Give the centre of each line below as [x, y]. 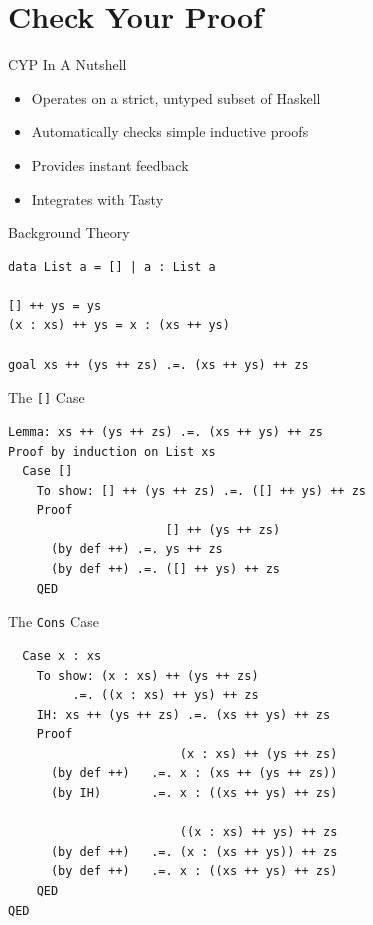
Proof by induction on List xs [112, 451]
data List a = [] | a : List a [112, 266]
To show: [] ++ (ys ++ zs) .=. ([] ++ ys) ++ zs [201, 490]
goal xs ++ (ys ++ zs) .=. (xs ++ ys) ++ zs [158, 364]
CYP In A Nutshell [67, 64]
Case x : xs [62, 655]
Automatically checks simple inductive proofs [170, 131]
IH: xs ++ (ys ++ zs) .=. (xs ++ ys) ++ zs [183, 714]
